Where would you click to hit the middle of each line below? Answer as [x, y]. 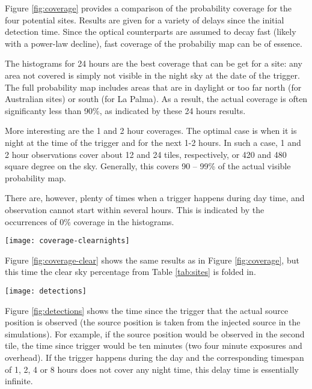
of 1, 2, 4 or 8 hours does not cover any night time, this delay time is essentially [152, 369]
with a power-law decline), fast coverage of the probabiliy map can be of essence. [154, 43]
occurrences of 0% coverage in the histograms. [90, 221]
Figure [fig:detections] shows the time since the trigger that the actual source [147, 310]
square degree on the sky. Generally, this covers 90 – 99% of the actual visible [148, 166]
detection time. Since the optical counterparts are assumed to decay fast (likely [151, 32]
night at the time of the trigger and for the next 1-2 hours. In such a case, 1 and [153, 142]
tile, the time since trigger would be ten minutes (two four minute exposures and [154, 345]
